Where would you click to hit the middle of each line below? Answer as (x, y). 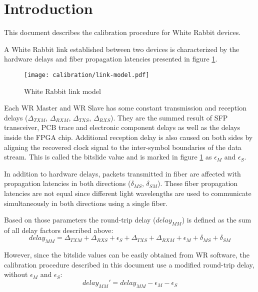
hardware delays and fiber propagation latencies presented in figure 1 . (111, 59)
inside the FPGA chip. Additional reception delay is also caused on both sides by (128, 137)
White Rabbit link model (62, 91)
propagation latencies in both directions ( (67, 183)
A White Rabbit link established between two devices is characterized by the (122, 49)
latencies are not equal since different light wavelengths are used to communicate (128, 193)
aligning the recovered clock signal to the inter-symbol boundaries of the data (123, 147)
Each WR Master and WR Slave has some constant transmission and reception (125, 108)
